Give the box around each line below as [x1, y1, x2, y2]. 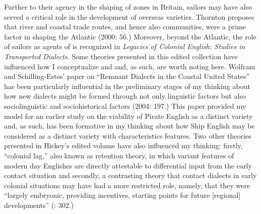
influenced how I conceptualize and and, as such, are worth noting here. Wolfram [4, 61, 255, 71]
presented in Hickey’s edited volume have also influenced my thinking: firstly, [4, 140, 243, 151]
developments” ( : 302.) [4, 199, 74, 210]
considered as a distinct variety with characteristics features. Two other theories [4, 130, 251, 141]
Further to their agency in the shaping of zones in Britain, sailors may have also [4, 2, 252, 12]
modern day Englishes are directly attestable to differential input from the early [4, 160, 252, 170]
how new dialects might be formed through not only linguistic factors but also [4, 91, 246, 101]
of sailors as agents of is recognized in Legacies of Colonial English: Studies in [4, 41, 245, 52]
